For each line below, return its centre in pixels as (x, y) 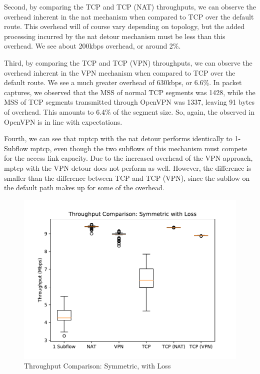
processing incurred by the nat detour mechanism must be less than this (115, 36)
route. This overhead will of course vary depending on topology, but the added (124, 26)
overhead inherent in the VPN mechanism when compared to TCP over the (120, 72)
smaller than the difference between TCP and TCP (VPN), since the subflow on (127, 177)
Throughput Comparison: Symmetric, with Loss (97, 366)
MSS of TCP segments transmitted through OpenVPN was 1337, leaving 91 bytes (129, 102)
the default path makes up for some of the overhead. (84, 188)
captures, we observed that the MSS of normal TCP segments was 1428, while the (130, 92)
